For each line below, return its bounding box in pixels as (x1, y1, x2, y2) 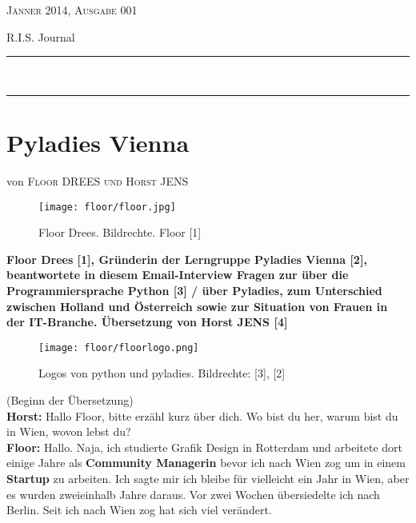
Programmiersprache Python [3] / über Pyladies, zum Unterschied (6, 281, 382, 298)
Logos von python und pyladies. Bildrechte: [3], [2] (38, 365, 286, 381)
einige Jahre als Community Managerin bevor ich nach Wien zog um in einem (6, 454, 406, 471)
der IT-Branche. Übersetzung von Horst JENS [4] (6, 313, 288, 330)
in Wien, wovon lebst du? (6, 423, 131, 440)
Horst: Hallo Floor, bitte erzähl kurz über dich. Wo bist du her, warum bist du (6, 407, 398, 424)
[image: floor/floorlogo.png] (38, 341, 199, 353)
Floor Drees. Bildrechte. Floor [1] (38, 224, 202, 241)
